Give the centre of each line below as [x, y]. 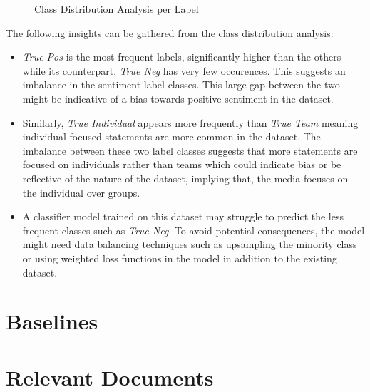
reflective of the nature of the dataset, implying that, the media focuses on [185, 178]
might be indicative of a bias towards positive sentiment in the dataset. [178, 98]
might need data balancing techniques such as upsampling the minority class [190, 244]
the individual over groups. [81, 192]
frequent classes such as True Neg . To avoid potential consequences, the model [194, 230]
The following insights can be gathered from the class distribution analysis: [170, 32]
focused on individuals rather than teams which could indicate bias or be [182, 164]
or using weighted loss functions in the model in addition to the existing [180, 258]
